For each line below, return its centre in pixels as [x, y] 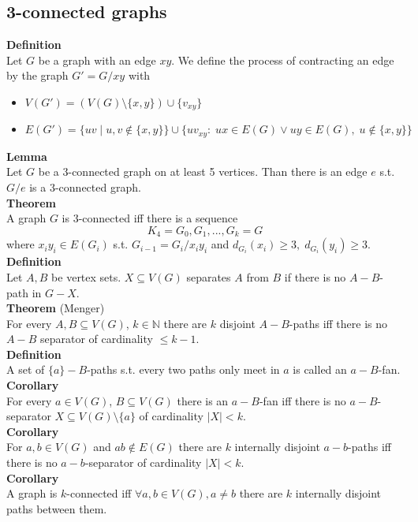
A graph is [32, 493]
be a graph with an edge [97, 60]
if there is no [315, 276]
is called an [320, 369]
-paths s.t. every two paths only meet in [183, 369]
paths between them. [57, 508]
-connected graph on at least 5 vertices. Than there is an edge [218, 172]
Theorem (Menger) [56, 308]
